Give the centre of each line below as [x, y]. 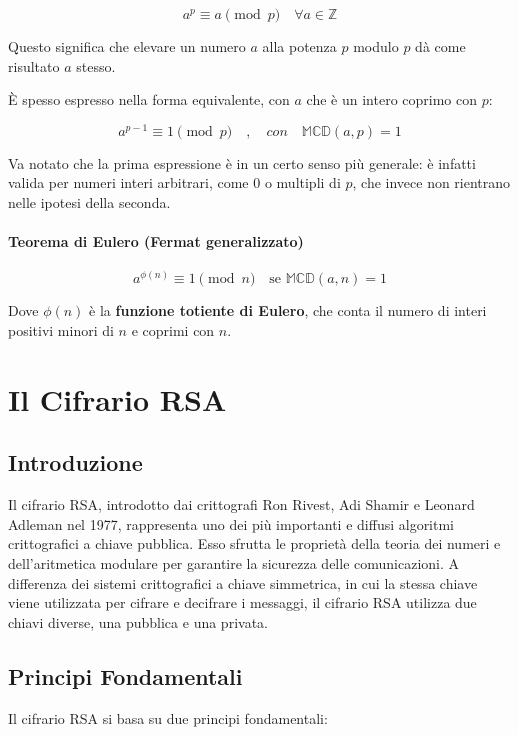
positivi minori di [61, 330]
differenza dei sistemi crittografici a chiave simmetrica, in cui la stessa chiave [243, 582]
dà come [440, 46]
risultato [34, 65]
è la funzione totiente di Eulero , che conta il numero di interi [288, 310]
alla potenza [299, 46]
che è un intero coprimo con [391, 99]
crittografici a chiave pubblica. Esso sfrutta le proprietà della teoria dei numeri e [254, 543]
